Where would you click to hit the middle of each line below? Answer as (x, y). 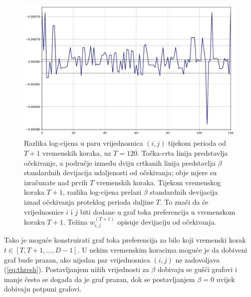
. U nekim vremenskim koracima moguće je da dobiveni (162, 250)
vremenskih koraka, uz (77, 153)
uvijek (226, 279)
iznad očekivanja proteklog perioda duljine (89, 202)
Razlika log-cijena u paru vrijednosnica (84, 143)
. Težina (75, 222)
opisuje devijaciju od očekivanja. (167, 222)
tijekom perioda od (197, 143)
